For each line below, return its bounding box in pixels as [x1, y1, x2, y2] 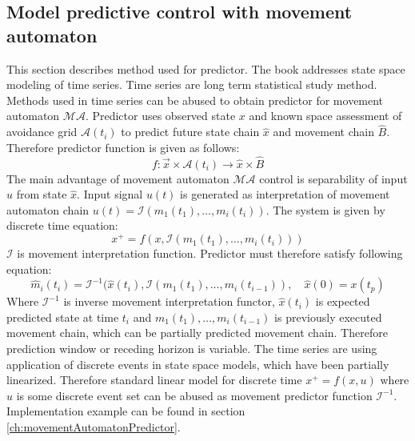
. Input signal [77, 186, 143, 202]
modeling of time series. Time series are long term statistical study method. [6, 76, 377, 93]
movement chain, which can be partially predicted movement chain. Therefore [6, 324, 388, 341]
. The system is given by [265, 201, 385, 218]
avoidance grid [6, 123, 78, 140]
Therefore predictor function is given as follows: [6, 138, 240, 155]
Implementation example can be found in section [6, 403, 245, 419]
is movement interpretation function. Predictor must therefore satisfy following [17, 245, 403, 262]
